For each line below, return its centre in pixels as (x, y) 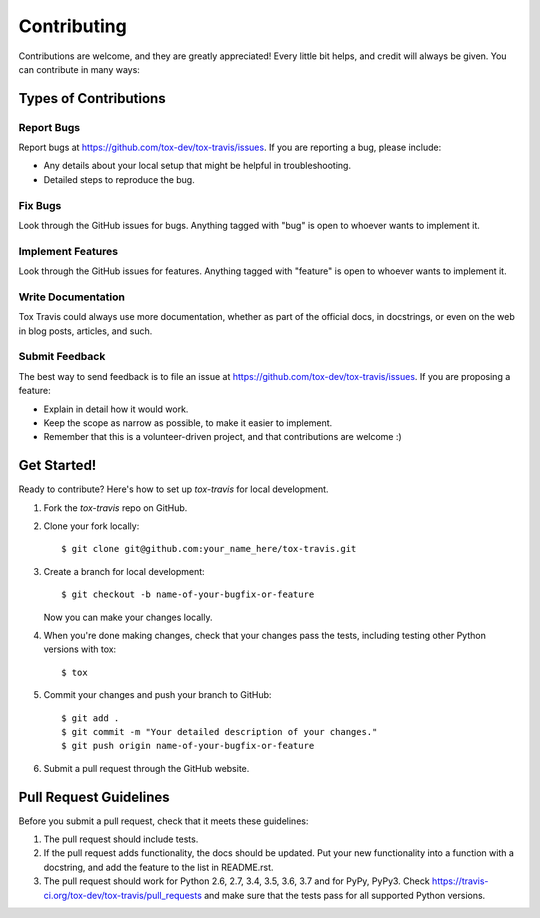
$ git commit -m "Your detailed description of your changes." (219, 731)
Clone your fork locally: (91, 526)
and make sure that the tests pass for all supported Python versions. (344, 895)
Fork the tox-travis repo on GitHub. (115, 507)
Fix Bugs (40, 205)
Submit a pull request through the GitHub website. (146, 768)
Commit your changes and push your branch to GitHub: (157, 695)
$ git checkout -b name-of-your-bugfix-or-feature (188, 594)
